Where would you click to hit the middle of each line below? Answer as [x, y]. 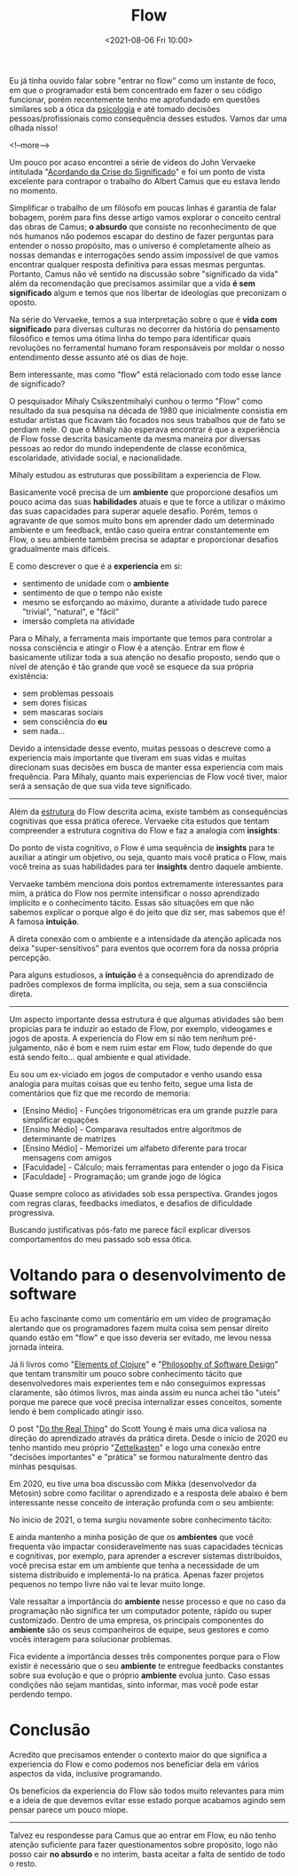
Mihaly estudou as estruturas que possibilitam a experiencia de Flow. [135, 475]
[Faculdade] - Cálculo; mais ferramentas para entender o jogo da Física [153, 1167]
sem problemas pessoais [67, 693]
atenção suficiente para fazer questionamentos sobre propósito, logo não [144, 1844]
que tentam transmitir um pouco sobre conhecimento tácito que [125, 1373]
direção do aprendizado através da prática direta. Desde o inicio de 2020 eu [149, 1438]
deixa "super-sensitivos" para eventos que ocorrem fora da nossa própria [144, 948]
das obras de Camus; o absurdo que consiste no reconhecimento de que [143, 227]
